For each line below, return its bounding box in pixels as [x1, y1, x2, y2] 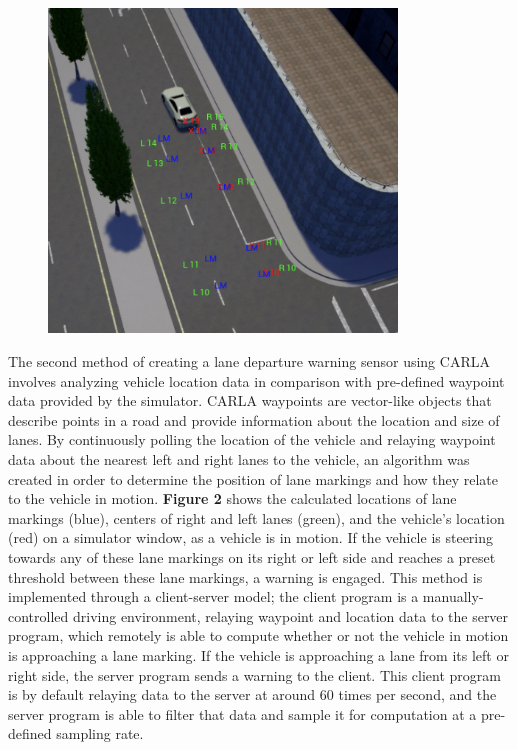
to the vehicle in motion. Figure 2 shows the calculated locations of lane [8, 488, 457, 509]
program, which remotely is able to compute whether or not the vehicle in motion [8, 625, 509, 646]
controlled [8, 605, 69, 626]
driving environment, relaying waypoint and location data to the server [72, 605, 509, 626]
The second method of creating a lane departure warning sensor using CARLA [8, 351, 490, 372]
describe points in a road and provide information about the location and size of [8, 409, 500, 430]
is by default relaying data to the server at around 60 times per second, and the [8, 684, 497, 705]
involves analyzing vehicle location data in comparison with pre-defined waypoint [8, 370, 505, 391]
